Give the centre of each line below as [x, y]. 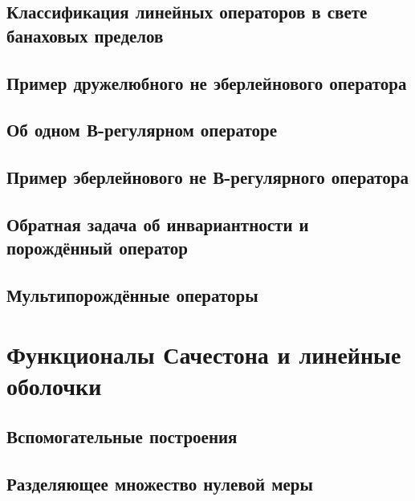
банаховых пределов [85, 35]
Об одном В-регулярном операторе [142, 130]
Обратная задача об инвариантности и [158, 224]
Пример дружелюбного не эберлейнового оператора [207, 82]
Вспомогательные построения [122, 436]
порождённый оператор [97, 248]
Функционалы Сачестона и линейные [204, 354]
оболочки [54, 385]
